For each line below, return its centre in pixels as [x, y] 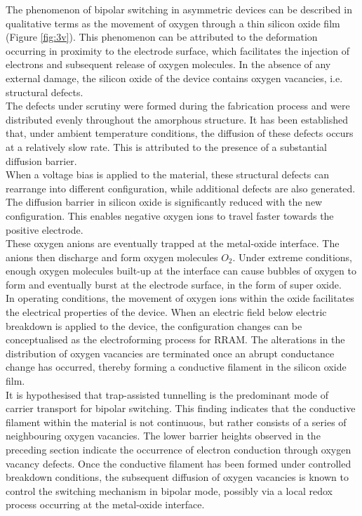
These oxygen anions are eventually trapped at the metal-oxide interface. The [173, 243]
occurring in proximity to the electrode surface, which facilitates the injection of [177, 50]
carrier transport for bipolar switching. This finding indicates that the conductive [181, 408]
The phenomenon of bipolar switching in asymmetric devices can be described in [179, 9]
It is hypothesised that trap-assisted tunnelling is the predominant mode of [167, 394]
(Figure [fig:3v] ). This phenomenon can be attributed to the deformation [162, 37]
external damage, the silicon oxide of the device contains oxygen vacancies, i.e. [174, 78]
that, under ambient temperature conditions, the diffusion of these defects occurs [180, 133]
